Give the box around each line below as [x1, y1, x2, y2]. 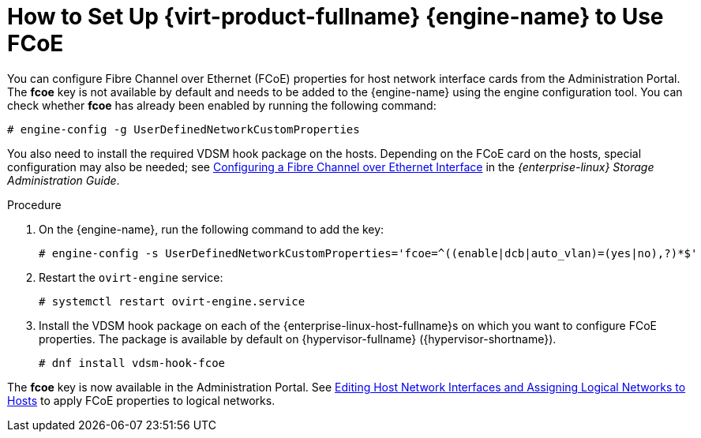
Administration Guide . [7, 173, 120, 187]
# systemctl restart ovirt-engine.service [39, 294, 306, 308]
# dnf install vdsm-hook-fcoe [39, 356, 226, 369]
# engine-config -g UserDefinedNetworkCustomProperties [7, 122, 360, 136]
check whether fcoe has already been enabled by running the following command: [7, 98, 437, 112]
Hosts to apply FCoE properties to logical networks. [7, 393, 276, 407]
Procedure [7, 197, 62, 212]
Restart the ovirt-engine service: [39, 270, 223, 284]
